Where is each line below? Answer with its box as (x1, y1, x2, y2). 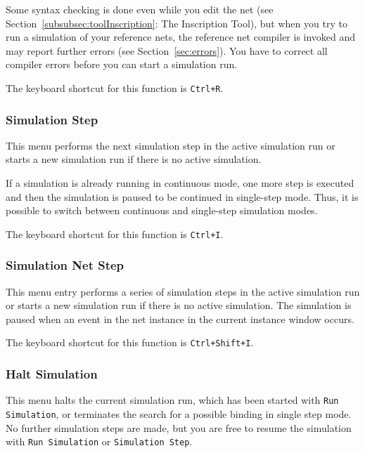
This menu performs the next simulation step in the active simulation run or (6, 138, 335, 152)
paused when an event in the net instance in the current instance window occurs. (6, 311, 354, 326)
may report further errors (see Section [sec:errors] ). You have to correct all (6, 43, 328, 58)
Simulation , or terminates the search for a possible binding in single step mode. (6, 407, 352, 421)
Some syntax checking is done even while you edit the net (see (6, 2, 274, 16)
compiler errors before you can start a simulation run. (6, 57, 238, 72)
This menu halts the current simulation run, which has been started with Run (6, 393, 339, 407)
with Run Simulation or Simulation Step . (6, 434, 193, 449)
